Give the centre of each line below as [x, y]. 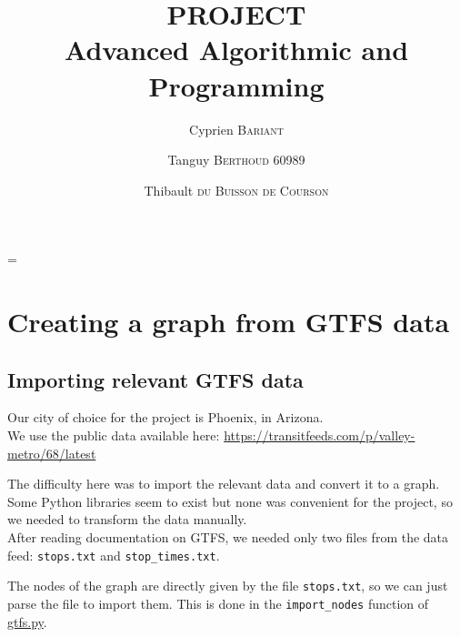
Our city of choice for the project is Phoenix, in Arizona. [165, 417]
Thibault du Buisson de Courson [236, 190]
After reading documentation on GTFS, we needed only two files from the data [228, 537]
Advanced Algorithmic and [236, 50]
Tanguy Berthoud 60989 [236, 160]
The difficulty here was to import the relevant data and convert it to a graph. [224, 484]
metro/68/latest [52, 453]
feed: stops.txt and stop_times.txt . [114, 555]
